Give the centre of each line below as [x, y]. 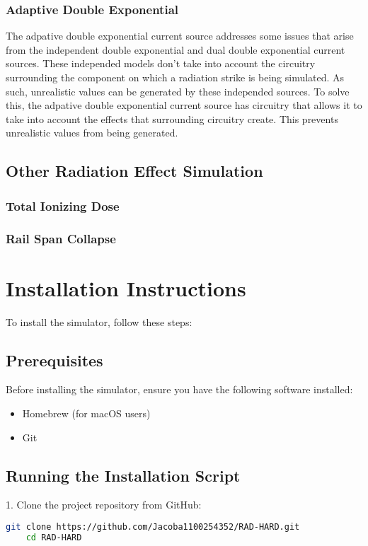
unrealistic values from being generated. [92, 133]
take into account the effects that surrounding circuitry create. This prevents [172, 118]
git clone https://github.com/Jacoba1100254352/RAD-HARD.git [153, 527]
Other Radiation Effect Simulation [134, 171]
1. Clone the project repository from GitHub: [104, 505]
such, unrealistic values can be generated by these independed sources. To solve [178, 91]
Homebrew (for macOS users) [86, 413]
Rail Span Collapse [61, 238]
